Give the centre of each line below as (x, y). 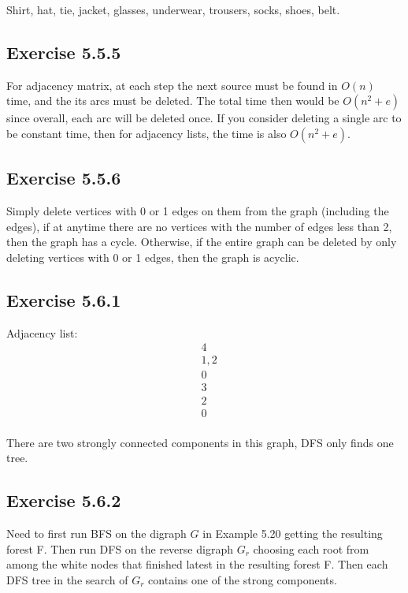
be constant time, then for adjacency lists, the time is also (147, 133)
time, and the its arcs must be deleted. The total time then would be (173, 101)
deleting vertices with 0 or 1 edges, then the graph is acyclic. (153, 257)
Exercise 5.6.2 (64, 500)
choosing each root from (311, 548)
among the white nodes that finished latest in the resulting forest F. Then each (197, 564)
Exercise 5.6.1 (64, 299)
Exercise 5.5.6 (64, 178)
